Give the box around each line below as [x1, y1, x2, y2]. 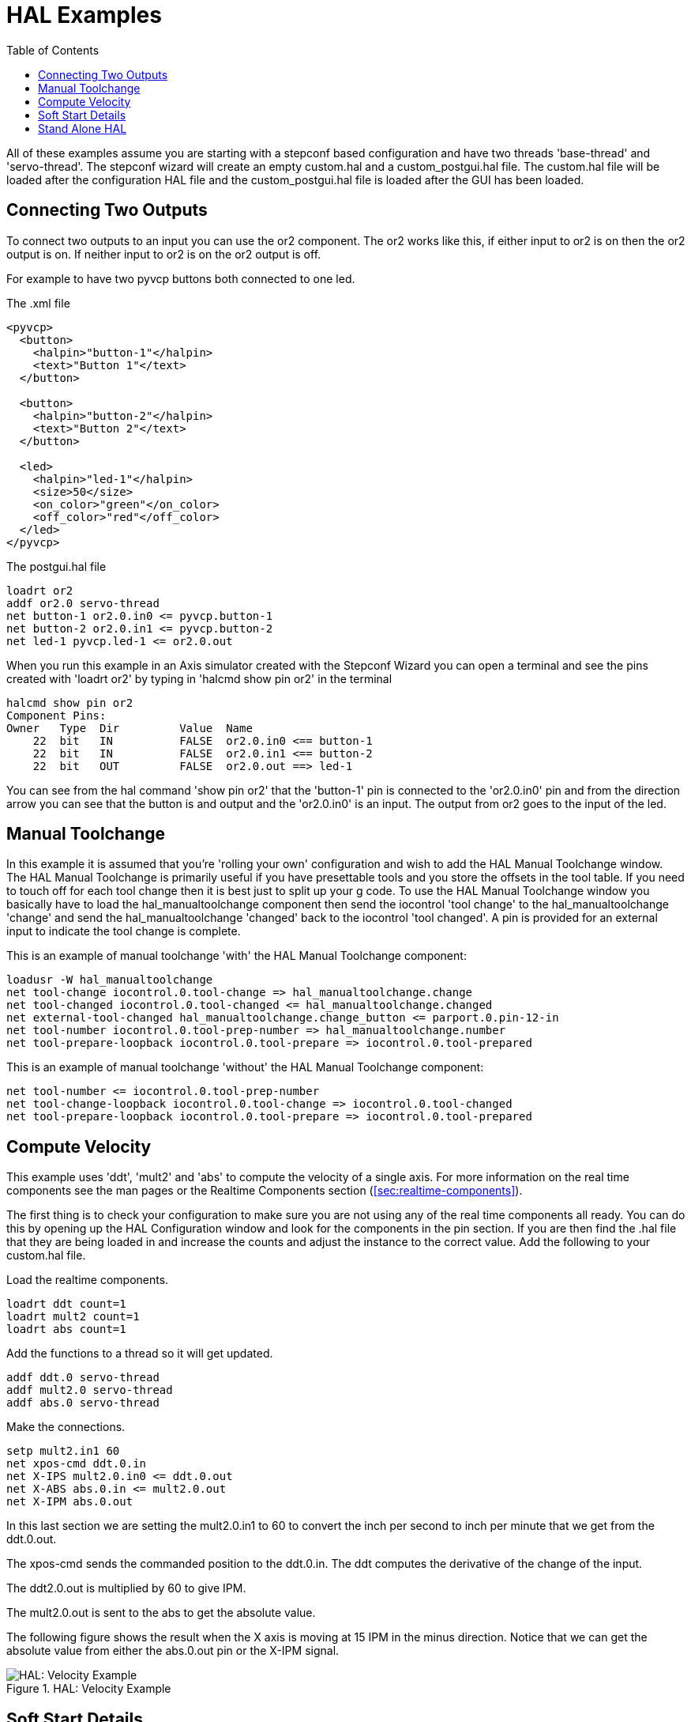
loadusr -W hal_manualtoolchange [6, 973, 213, 987]
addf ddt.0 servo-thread [6, 1371, 160, 1384]
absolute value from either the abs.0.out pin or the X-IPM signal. [6, 1644, 340, 1658]
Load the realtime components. [6, 1273, 169, 1287]
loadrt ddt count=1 [6, 1297, 126, 1311]
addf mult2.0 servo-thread [6, 1384, 173, 1397]
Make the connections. [6, 1420, 126, 1434]
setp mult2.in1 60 [6, 1444, 120, 1458]
